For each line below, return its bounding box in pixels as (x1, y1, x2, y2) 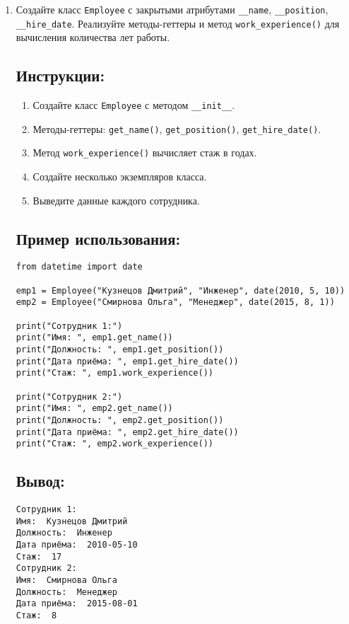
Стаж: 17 (16, 551, 62, 562)
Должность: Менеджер (16, 587, 117, 597)
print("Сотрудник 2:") (16, 391, 123, 402)
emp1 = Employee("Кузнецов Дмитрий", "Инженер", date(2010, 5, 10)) (16, 285, 345, 296)
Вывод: (16, 470, 65, 492)
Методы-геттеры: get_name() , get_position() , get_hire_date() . (32, 121, 321, 136)
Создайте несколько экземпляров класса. (32, 169, 207, 184)
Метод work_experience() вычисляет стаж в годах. (32, 145, 257, 160)
